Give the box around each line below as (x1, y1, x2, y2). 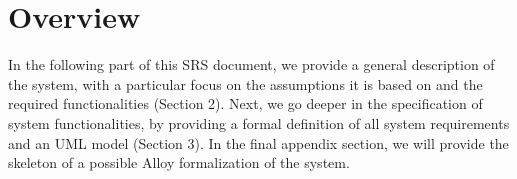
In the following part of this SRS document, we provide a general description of (8, 54, 495, 75)
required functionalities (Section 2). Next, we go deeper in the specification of (8, 93, 483, 114)
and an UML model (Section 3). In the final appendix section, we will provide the (8, 132, 509, 153)
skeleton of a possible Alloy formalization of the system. (8, 152, 350, 173)
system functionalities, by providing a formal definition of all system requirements (8, 112, 510, 133)
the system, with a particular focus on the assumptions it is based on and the (8, 73, 483, 94)
